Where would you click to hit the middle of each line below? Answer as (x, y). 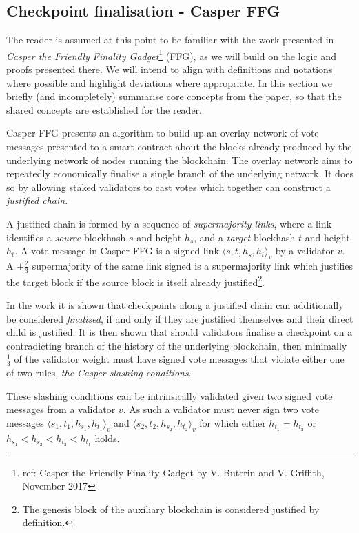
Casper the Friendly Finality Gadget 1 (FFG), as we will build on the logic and (171, 54)
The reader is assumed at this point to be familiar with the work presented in (170, 40)
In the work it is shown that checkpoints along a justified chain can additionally (175, 305)
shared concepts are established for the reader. (104, 109)
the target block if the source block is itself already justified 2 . (135, 281)
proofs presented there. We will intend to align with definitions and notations (170, 69)
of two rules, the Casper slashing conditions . (99, 373)
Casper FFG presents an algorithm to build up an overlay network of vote (163, 133)
